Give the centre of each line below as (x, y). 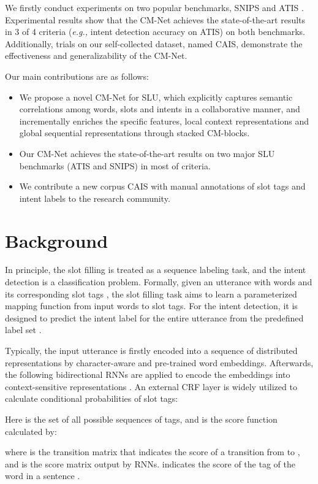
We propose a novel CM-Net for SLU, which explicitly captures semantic (156, 97)
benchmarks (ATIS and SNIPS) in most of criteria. (115, 165)
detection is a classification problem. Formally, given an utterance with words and (159, 282)
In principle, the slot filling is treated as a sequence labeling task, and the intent (156, 270)
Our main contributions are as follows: (77, 76)
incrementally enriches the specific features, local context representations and (164, 121)
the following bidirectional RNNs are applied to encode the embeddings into (148, 375)
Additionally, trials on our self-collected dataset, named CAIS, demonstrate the (154, 43)
